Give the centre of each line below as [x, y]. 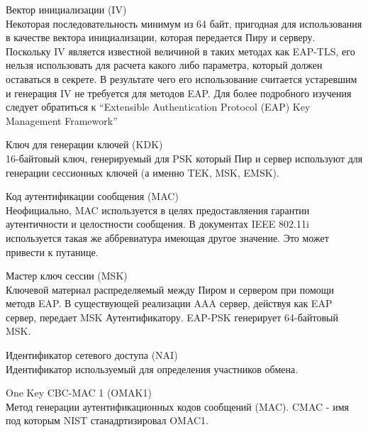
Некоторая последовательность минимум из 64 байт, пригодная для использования [184, 23]
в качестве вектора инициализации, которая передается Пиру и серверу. [161, 37]
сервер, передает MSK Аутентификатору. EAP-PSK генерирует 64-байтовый [172, 317]
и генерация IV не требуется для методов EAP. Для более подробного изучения [179, 93]
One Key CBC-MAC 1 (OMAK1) [79, 393]
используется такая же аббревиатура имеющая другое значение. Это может [167, 237]
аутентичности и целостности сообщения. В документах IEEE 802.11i [157, 224]
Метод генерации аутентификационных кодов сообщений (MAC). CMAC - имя [177, 406]
